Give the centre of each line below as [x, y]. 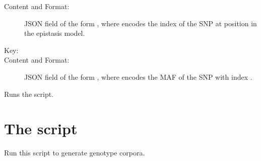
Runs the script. [29, 94]
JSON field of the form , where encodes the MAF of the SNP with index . [138, 76]
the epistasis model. [55, 33]
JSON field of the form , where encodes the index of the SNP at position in [141, 23]
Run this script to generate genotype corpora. [75, 153]
